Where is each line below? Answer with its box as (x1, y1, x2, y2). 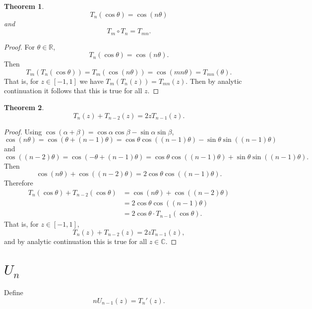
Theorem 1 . (4, 1, 44, 11)
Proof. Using (4, 126, 42, 136)
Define (4, 287, 23, 298)
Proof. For (4, 41, 35, 52)
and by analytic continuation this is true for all (4, 236, 147, 246)
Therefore (4, 178, 33, 188)
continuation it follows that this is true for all (4, 85, 142, 96)
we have (79, 75, 104, 86)
